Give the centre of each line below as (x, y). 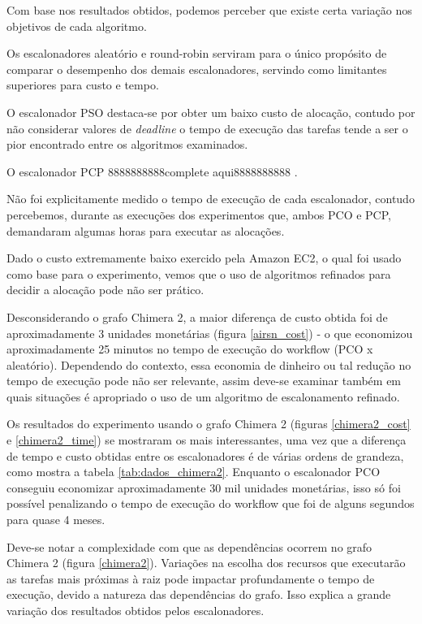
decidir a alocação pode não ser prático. (105, 290)
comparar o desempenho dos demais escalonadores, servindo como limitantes (197, 69)
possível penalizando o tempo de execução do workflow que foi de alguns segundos (211, 503)
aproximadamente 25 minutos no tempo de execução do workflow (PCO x (190, 349)
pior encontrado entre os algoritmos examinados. (127, 144)
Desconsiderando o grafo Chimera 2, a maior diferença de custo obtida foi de (197, 316)
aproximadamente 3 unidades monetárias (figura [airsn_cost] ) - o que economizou (210, 333)
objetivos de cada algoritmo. (77, 26)
